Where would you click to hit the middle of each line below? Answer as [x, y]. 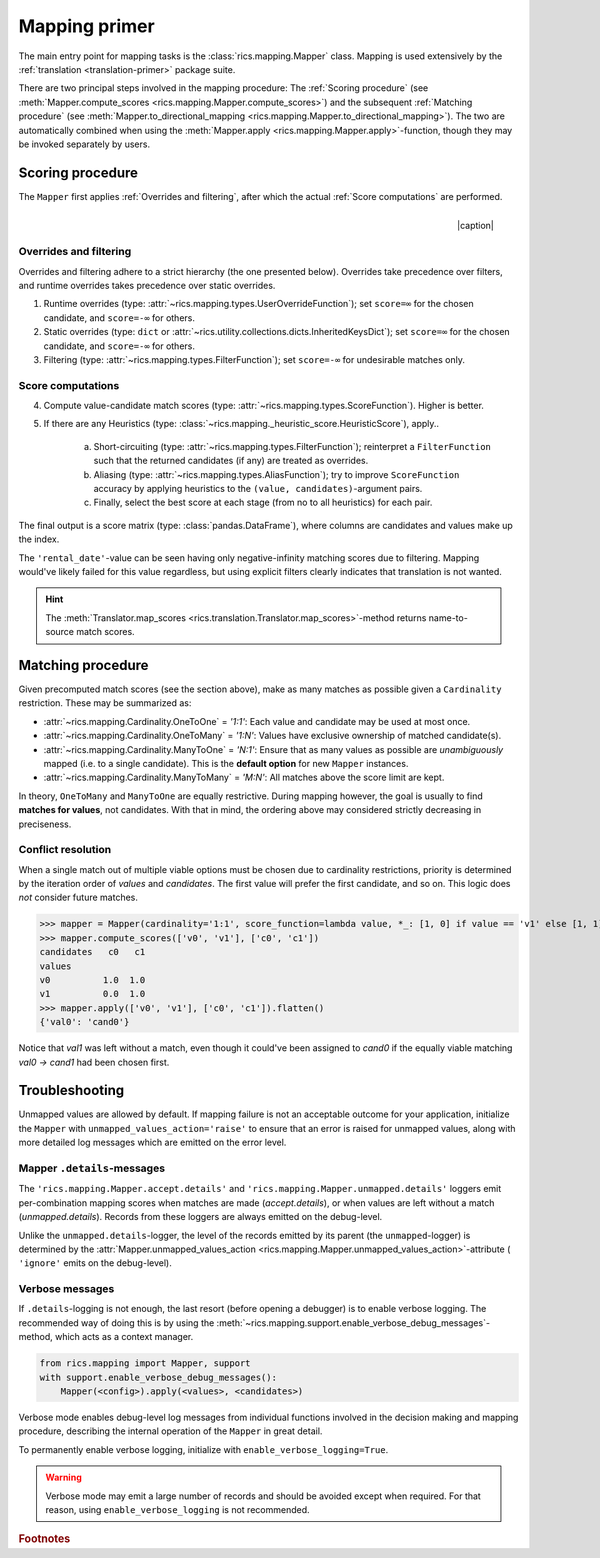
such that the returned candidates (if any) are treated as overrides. [231, 461]
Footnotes [44, 1539]
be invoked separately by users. [84, 144]
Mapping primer [86, 26]
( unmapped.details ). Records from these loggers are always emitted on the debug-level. [200, 1217]
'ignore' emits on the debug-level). [95, 1263]
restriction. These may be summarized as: [105, 703]
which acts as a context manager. [124, 1337]
